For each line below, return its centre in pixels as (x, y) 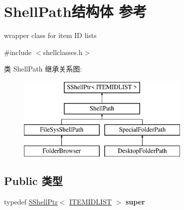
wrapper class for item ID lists (50, 35)
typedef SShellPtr (31, 201)
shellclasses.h (63, 52)
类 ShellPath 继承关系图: (43, 69)
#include (18, 52)
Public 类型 (33, 181)
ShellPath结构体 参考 (76, 11)
